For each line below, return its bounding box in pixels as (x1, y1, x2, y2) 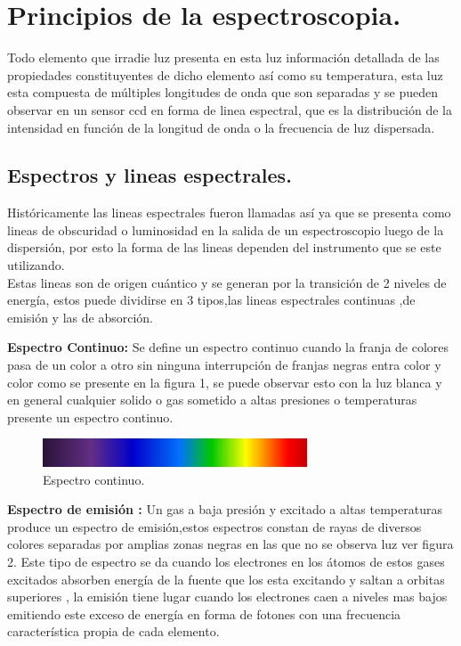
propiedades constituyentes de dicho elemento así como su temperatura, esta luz (7, 65, 443, 84)
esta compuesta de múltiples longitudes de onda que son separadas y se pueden (7, 83, 439, 102)
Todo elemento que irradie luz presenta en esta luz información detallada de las (7, 48, 440, 67)
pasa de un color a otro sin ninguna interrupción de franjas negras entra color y (7, 356, 441, 374)
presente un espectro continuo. (7, 407, 174, 426)
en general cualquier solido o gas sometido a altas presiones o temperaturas (7, 390, 417, 409)
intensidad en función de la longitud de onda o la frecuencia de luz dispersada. (7, 118, 435, 136)
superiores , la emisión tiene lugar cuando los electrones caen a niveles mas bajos (7, 587, 448, 606)
